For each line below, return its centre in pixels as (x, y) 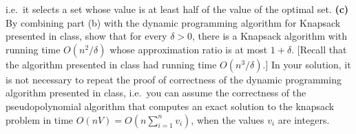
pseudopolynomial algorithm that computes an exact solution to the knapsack (170, 106)
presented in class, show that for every (86, 36)
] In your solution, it (308, 64)
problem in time (40, 119)
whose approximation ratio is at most (189, 49)
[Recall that (322, 49)
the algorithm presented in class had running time (111, 64)
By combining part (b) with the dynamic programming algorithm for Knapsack (173, 22)
